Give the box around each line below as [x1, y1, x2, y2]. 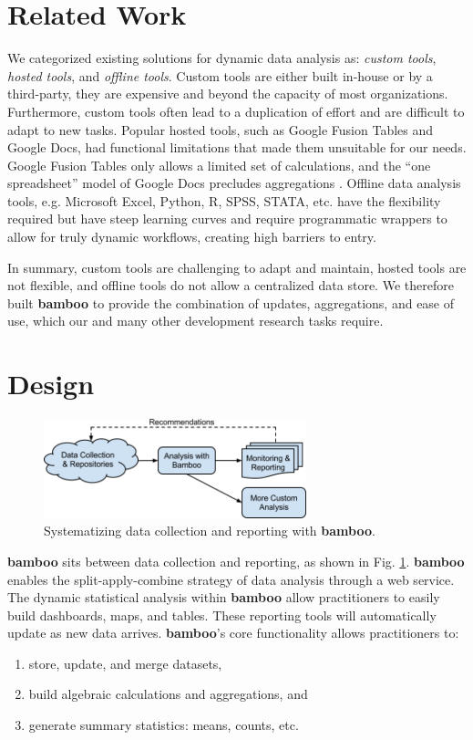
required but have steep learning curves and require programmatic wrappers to [7, 209, 447, 228]
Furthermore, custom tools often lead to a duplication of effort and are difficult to [7, 101, 465, 120]
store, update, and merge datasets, [28, 653, 222, 672]
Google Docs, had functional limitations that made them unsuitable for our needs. [7, 138, 467, 157]
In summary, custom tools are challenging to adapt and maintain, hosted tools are [7, 257, 467, 276]
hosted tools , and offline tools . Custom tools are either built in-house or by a [7, 66, 433, 85]
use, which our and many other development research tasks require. [7, 311, 384, 330]
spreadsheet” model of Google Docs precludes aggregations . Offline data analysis [7, 173, 461, 193]
